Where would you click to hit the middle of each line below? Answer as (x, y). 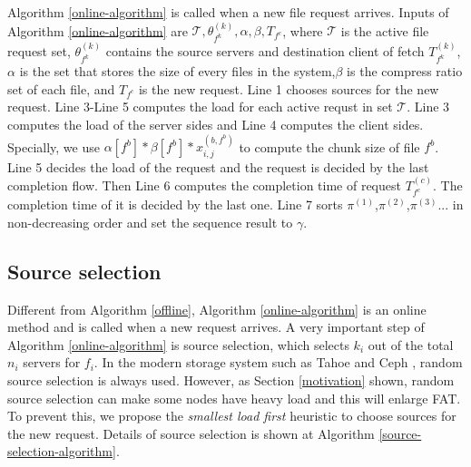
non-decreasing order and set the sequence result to (150, 222)
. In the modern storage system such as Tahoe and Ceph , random (278, 362)
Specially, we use (54, 146)
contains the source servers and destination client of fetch (265, 51)
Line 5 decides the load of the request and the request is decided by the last (218, 166)
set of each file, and (61, 88)
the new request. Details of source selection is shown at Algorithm (191, 433)
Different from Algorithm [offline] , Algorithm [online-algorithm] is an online (217, 309)
